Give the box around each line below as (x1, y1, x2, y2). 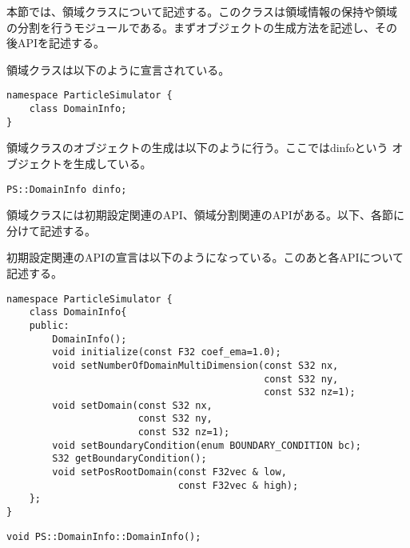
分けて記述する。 (6, 222, 96, 238)
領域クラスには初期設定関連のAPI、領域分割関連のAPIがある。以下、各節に (6, 206, 404, 223)
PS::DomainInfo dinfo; (6, 183, 127, 195)
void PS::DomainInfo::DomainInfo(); (6, 530, 201, 542)
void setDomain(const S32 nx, (52, 399, 213, 411)
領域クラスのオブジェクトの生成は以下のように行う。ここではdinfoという (6, 139, 388, 156)
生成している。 (73, 154, 152, 171)
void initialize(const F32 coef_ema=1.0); (52, 346, 281, 358)
